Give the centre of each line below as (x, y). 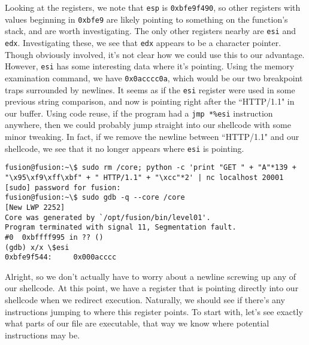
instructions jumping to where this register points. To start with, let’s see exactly (154, 311)
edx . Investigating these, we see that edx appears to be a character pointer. (143, 42)
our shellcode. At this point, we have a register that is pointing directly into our (152, 288)
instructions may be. (43, 335)
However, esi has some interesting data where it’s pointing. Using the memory (150, 66)
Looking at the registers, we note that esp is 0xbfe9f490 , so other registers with (153, 7)
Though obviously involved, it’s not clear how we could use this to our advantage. (155, 54)
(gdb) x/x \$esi (37, 247)
